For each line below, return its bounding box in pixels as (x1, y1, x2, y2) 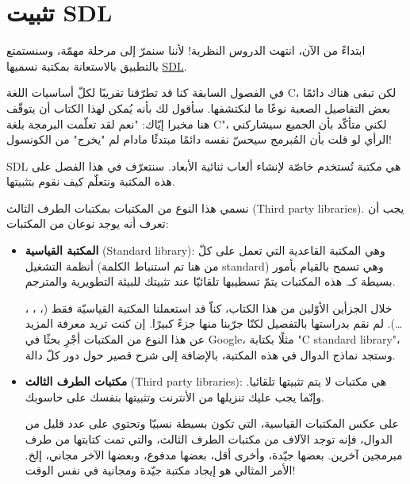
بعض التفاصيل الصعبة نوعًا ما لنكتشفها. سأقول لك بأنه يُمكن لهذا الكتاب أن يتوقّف (6, 99, 391, 116)
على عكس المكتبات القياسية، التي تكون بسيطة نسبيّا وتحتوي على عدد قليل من (25, 415, 399, 432)
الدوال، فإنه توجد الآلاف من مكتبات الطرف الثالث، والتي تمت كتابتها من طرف (25, 431, 393, 447)
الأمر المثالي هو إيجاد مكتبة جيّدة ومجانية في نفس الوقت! (25, 462, 296, 478)
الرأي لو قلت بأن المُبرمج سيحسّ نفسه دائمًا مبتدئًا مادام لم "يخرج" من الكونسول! (6, 131, 393, 148)
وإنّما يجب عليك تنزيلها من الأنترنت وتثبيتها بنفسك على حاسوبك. (25, 388, 324, 405)
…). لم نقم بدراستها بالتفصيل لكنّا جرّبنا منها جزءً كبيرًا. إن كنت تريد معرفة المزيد (25, 315, 403, 332)
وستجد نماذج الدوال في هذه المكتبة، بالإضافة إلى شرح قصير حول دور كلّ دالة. (25, 346, 396, 363)
